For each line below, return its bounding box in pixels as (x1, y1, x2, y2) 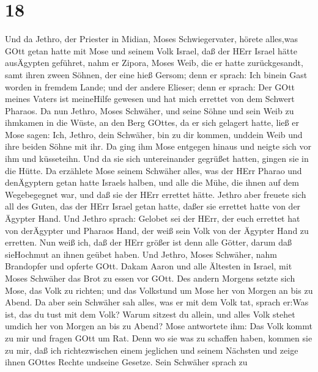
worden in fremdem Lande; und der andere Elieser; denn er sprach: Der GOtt (5, 80, 295, 93)
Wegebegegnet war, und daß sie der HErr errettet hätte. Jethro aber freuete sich (5, 188, 306, 200)
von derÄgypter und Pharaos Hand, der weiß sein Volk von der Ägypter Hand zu (5, 224, 309, 236)
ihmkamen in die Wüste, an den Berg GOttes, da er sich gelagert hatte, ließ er (5, 116, 299, 129)
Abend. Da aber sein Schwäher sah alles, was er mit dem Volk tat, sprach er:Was (5, 296, 309, 308)
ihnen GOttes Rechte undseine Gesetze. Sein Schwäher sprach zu (5, 356, 248, 368)
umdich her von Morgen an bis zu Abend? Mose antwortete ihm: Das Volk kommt (5, 319, 312, 332)
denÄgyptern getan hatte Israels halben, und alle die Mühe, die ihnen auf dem (5, 176, 299, 189)
